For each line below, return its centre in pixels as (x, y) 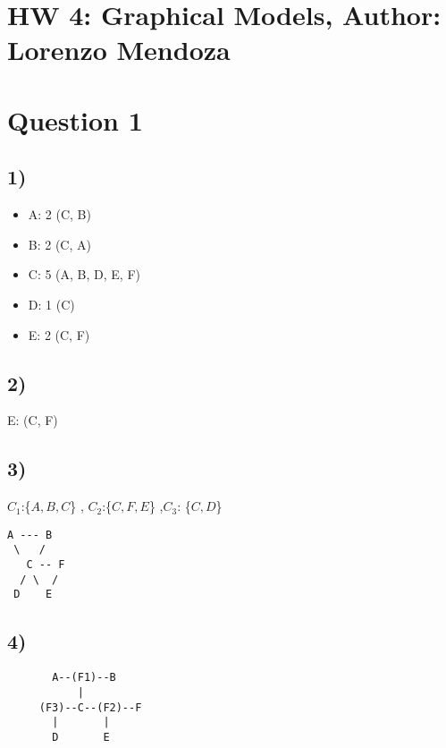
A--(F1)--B (84, 678)
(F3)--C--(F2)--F (90, 707)
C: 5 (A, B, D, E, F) (84, 274)
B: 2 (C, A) (59, 244)
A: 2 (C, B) (59, 214)
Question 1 (75, 119)
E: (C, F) (33, 420)
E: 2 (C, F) (59, 334)
